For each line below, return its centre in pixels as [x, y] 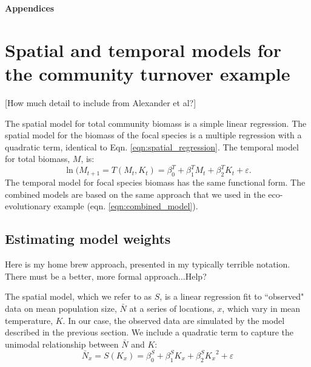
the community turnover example [148, 73]
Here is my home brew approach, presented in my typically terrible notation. [148, 264]
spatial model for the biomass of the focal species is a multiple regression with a [153, 135]
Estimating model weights [88, 239]
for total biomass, [38, 159]
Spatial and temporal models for [143, 49]
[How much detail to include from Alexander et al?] [101, 102]
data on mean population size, [61, 308]
